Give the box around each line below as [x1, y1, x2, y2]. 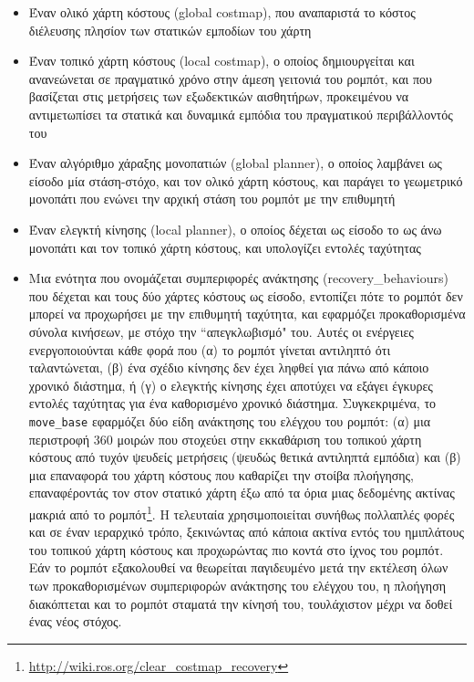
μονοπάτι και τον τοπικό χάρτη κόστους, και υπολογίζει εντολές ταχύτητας [28, 237, 421, 257]
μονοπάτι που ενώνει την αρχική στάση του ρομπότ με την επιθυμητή [28, 189, 396, 208]
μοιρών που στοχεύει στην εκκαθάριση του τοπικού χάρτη [117, 429, 422, 448]
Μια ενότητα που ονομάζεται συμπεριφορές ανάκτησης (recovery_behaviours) [28, 268, 448, 288]
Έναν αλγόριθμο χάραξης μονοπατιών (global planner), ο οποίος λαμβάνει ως [28, 153, 442, 173]
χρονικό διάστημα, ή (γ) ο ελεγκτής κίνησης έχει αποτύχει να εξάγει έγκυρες [28, 375, 433, 394]
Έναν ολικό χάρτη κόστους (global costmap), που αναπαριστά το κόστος [28, 3, 416, 21]
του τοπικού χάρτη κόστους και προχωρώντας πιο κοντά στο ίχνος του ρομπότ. [28, 540, 444, 559]
